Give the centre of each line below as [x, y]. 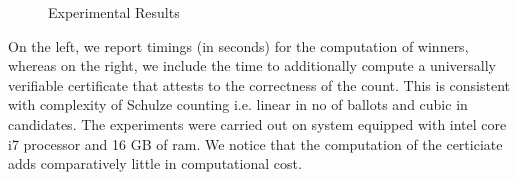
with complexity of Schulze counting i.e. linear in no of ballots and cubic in [238, 104]
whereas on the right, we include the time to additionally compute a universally [252, 65]
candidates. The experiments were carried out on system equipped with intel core [257, 123]
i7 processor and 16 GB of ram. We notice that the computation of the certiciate [255, 143]
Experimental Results [114, 12]
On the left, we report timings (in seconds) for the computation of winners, [238, 45]
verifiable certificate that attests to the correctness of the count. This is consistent [259, 84]
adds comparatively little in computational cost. [155, 163]
